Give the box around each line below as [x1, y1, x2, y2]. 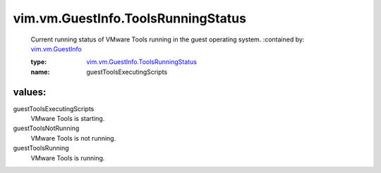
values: [13, 86, 47, 98]
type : [30, 58, 47, 66]
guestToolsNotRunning [13, 124, 80, 133]
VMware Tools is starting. [30, 115, 105, 123]
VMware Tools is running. [30, 153, 105, 162]
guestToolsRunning [13, 144, 70, 153]
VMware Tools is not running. [30, 134, 116, 142]
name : [30, 68, 50, 76]
